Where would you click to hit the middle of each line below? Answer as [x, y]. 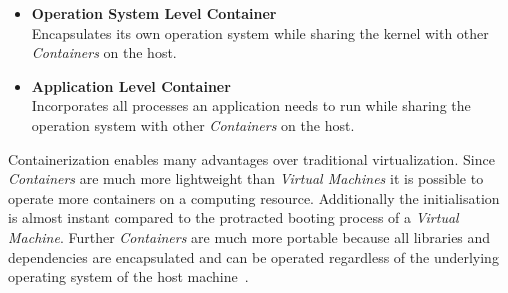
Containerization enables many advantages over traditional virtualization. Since [251, 158]
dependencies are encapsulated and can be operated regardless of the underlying [253, 256]
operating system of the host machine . [128, 276]
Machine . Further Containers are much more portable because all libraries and [249, 236]
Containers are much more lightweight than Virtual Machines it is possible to [246, 178]
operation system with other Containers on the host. [193, 124]
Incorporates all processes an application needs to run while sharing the [251, 105]
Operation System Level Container [154, 13]
